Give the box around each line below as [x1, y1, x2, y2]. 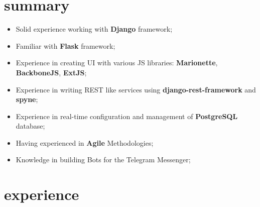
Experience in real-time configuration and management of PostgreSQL [16, 111, 238, 121]
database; [16, 121, 45, 131]
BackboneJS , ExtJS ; [16, 67, 87, 77]
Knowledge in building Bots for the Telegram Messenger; [16, 154, 191, 165]
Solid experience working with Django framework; [16, 24, 173, 34]
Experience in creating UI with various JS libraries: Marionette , [16, 57, 218, 68]
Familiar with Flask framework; [16, 40, 115, 51]
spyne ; [16, 94, 38, 105]
